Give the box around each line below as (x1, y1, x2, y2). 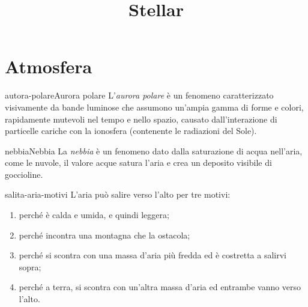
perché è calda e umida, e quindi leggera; (19, 208, 169, 221)
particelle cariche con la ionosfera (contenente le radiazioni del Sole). (5, 124, 257, 137)
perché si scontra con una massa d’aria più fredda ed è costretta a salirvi (19, 249, 286, 261)
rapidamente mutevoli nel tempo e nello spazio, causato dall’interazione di (5, 112, 277, 125)
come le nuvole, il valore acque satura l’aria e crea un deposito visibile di (5, 156, 272, 169)
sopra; (19, 260, 41, 273)
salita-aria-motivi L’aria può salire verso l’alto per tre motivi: (5, 188, 231, 201)
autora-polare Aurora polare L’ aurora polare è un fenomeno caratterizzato (5, 89, 274, 102)
